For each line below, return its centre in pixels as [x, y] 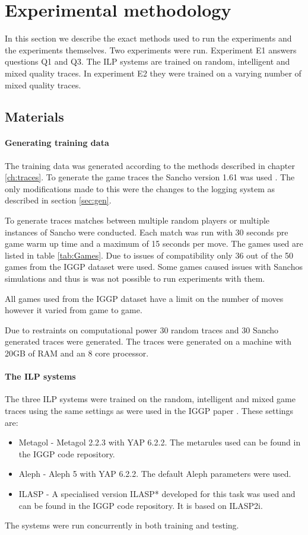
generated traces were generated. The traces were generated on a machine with [148, 341]
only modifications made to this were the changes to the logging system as [140, 188]
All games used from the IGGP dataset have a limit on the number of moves [144, 298]
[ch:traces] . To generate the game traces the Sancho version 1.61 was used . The [150, 177]
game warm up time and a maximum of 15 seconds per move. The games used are [154, 243]
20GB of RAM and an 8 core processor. [77, 353]
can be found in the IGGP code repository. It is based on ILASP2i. [141, 505]
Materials [34, 117]
